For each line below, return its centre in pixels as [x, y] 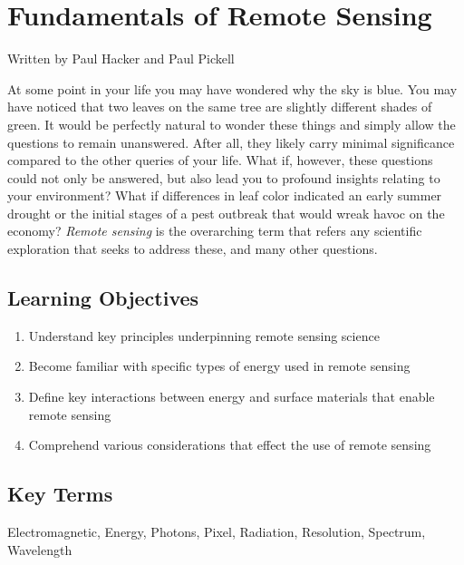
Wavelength [40, 549]
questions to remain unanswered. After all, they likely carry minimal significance [231, 142]
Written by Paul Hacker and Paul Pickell [121, 58]
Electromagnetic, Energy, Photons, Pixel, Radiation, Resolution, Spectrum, [217, 532]
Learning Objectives [103, 298]
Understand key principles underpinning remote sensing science [204, 335]
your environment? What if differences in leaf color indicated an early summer [225, 195]
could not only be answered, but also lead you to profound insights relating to [224, 177]
